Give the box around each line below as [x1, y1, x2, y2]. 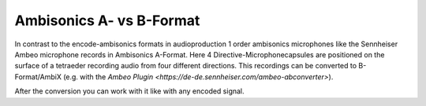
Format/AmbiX [14, 71, 62, 82]
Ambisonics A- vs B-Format [14, 12, 200, 29]
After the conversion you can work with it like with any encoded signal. [14, 86, 245, 96]
